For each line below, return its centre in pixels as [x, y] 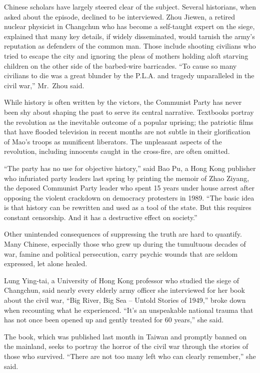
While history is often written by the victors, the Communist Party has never [123, 102]
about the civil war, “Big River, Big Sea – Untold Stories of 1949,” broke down [125, 300]
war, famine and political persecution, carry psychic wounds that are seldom [121, 253]
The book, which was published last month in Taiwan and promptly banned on [125, 336]
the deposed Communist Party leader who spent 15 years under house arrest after [129, 188]
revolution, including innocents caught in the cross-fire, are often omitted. [117, 151]
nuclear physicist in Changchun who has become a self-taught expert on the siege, [129, 26]
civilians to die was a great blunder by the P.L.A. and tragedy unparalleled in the [129, 75]
